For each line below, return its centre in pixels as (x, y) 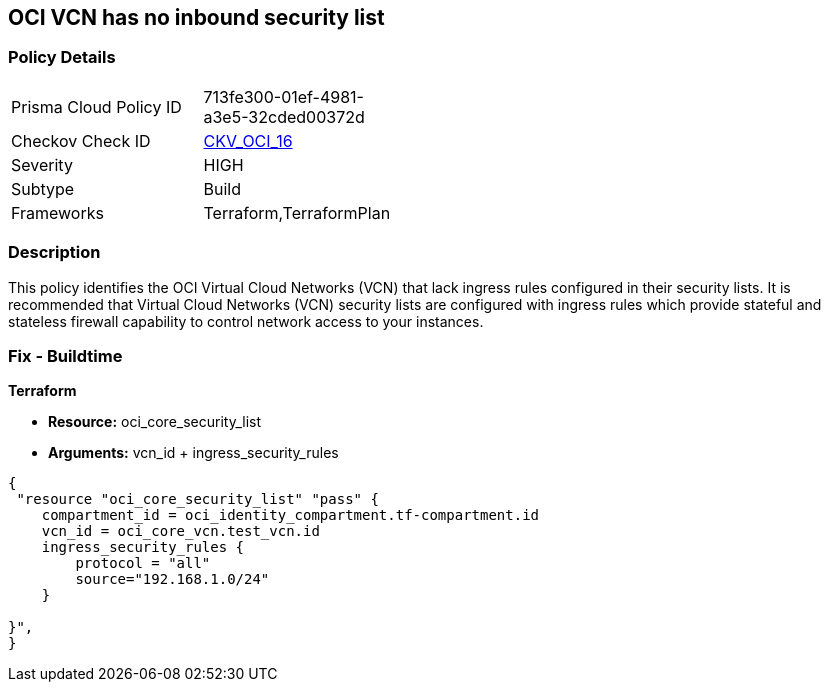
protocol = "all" (143, 563)
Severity (42, 164)
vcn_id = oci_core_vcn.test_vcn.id (180, 531)
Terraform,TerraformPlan (297, 212)
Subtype (43, 188)
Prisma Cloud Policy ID (96, 106)
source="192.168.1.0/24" (172, 579)
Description (54, 252)
